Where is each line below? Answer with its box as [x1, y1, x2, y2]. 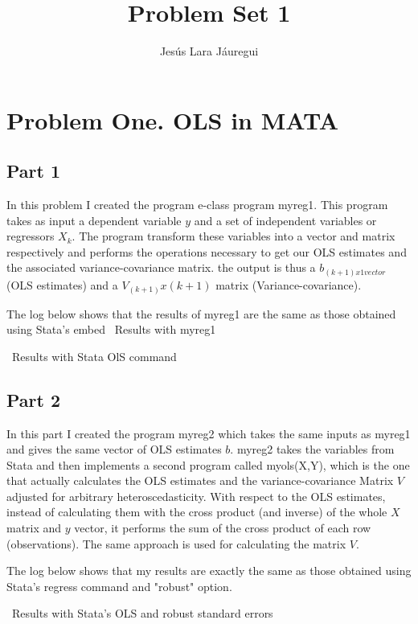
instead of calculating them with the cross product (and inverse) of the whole [6, 503, 387, 520]
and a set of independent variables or [194, 211, 377, 228]
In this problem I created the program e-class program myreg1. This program [6, 196, 388, 213]
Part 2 [6, 387, 61, 412]
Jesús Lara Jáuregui [159, 43, 259, 60]
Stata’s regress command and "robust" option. [6, 577, 232, 594]
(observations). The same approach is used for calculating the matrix [6, 535, 346, 552]
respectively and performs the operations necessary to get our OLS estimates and [6, 243, 407, 260]
